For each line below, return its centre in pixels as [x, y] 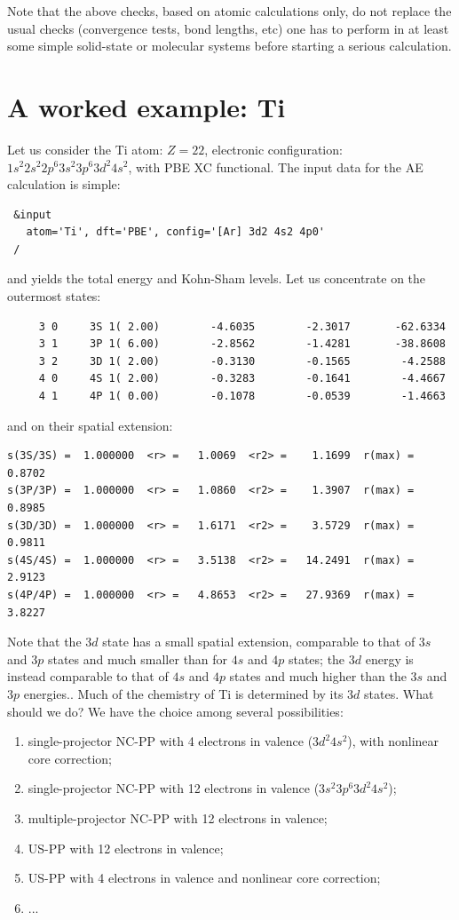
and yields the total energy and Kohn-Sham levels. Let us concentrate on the [217, 278]
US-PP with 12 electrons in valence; [126, 848]
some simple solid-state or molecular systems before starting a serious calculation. [229, 46]
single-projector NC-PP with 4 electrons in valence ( [170, 741]
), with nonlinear [393, 741]
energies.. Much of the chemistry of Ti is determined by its [183, 693]
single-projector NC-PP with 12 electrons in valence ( [174, 788]
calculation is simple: [64, 184]
